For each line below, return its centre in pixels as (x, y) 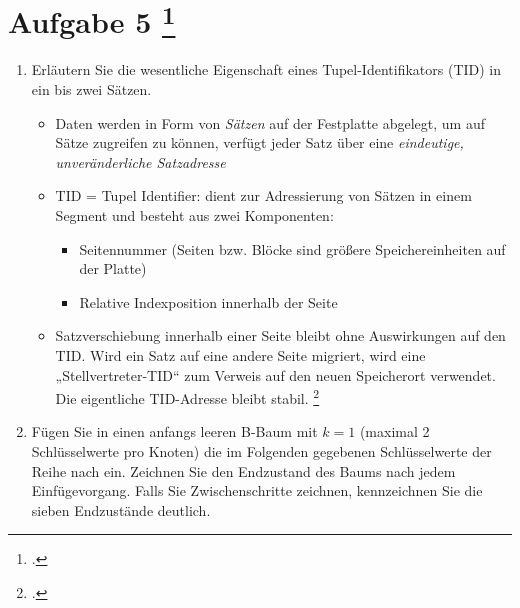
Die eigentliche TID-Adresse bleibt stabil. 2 (187, 396)
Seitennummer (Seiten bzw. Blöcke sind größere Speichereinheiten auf (292, 248)
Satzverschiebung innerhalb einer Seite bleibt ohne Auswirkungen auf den (280, 335)
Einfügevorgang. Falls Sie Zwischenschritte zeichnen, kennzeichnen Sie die (257, 490)
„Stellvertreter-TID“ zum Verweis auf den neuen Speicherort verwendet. (275, 374)
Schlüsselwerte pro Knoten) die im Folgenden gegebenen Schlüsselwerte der (261, 451)
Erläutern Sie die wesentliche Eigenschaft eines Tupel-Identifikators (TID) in (266, 69)
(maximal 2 (394, 431)
